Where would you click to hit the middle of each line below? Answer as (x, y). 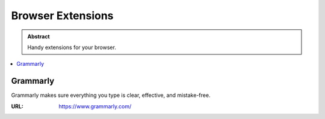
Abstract (39, 36)
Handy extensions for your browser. (72, 47)
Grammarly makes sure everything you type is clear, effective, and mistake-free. (111, 95)
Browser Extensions (62, 16)
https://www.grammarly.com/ (95, 106)
